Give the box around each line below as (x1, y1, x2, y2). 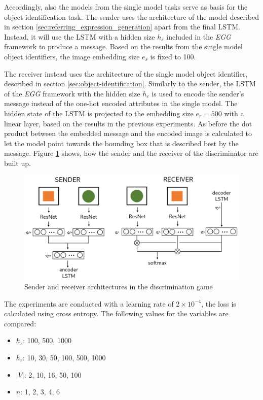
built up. (4, 157, 31, 168)
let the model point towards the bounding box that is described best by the (4, 138, 239, 148)
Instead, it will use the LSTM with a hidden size (4, 31, 155, 42)
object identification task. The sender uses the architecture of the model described (4, 11, 259, 22)
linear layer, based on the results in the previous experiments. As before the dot (4, 118, 252, 128)
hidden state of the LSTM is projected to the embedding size (4, 108, 194, 118)
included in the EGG (166, 31, 231, 42)
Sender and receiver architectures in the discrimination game (24, 281, 213, 292)
